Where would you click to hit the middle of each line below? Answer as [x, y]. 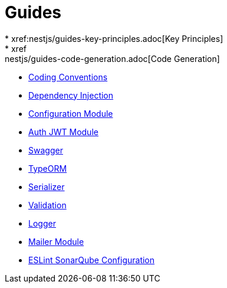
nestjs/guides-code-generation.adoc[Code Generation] [112, 58]
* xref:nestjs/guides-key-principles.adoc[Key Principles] [114, 38]
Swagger [46, 150]
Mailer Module [56, 241]
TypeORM [48, 168]
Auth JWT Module [63, 132]
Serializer [47, 186]
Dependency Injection [71, 95]
